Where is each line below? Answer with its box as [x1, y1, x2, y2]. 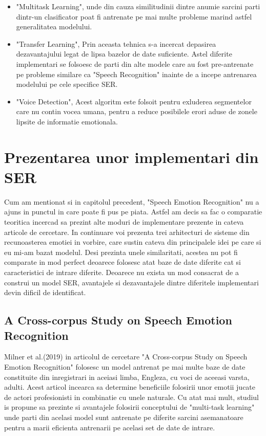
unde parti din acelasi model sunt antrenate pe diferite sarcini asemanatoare [4, 411, 243, 422]
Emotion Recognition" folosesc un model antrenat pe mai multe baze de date [4, 361, 245, 372]
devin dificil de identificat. [4, 287, 86, 298]
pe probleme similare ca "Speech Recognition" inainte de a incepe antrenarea [16, 68, 257, 79]
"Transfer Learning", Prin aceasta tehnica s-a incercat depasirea [16, 38, 216, 49]
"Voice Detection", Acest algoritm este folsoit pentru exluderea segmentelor [16, 96, 252, 106]
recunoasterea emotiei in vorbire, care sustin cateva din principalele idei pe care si [4, 237, 261, 247]
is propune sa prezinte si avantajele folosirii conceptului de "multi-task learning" [4, 402, 255, 412]
